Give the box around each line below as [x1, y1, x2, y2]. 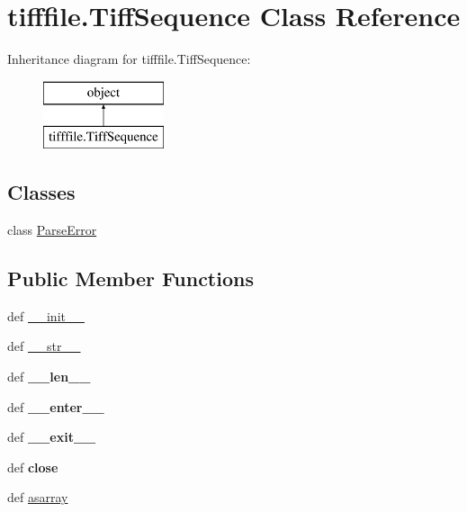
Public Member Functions [7, 265, 254, 292]
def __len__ [7, 367, 91, 386]
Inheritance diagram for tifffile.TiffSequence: [7, 49, 251, 68]
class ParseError [7, 220, 97, 239]
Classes [7, 178, 76, 206]
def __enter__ [7, 397, 104, 416]
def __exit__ [7, 427, 96, 446]
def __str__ [7, 337, 81, 355]
